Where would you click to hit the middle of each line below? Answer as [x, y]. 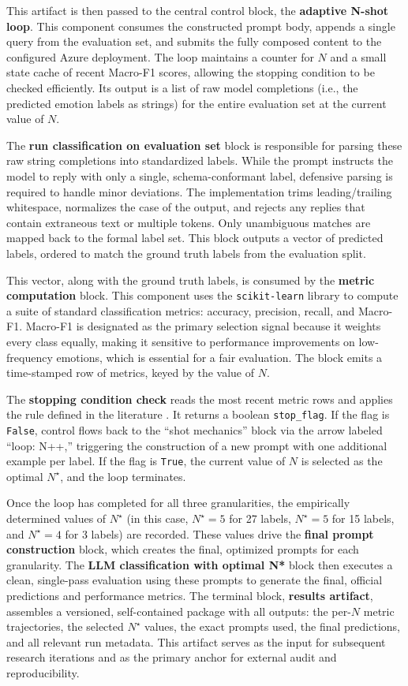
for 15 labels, [363, 518]
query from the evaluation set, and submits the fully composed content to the [194, 41]
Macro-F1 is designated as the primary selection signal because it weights [203, 326]
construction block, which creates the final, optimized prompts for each [183, 549]
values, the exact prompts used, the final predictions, [272, 626]
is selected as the [342, 461]
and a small [358, 56]
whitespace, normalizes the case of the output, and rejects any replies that [186, 207]
